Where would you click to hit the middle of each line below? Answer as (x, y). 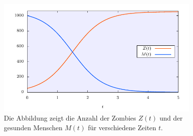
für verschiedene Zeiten (122, 127)
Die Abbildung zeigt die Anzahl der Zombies (70, 118)
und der (171, 118)
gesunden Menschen (33, 127)
